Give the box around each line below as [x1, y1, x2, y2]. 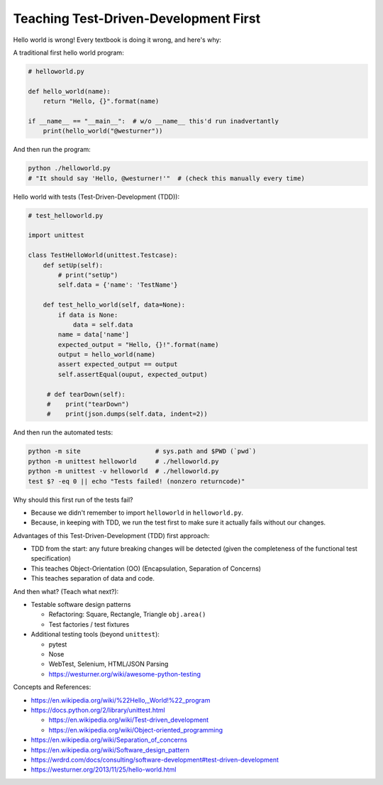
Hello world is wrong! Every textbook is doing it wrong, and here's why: [13, 35, 221, 44]
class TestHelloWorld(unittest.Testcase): [28, 251, 178, 259]
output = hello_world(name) [57, 351, 156, 358]
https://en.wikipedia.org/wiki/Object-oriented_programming [48, 725, 223, 734]
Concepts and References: [13, 683, 91, 691]
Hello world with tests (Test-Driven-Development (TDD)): [13, 192, 180, 201]
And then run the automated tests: [13, 428, 113, 437]
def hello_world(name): [28, 87, 111, 95]
